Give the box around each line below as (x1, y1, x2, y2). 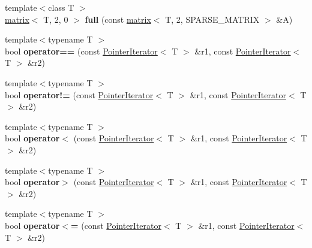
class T (48, 1, 74, 13)
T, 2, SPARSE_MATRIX (165, 13, 260, 25)
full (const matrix (85, 13, 151, 25)
